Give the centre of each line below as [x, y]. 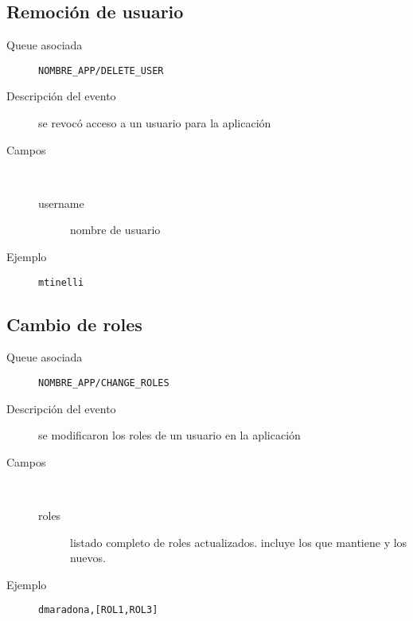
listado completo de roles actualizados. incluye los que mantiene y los [239, 542]
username [61, 203]
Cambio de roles [74, 324]
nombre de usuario [115, 230]
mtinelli [61, 282]
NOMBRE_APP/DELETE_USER [101, 70]
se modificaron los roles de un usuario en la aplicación [169, 435]
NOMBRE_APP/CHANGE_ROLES [104, 383]
